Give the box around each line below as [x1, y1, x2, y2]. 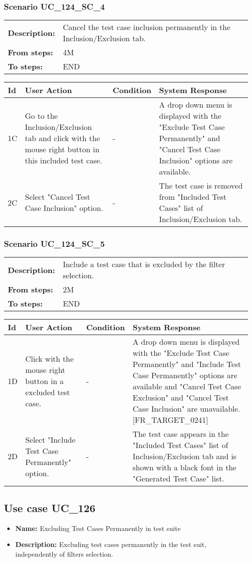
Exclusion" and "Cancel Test [132, 392, 229, 403]
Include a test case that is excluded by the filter [63, 258, 225, 270]
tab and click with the [25, 132, 100, 144]
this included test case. [25, 155, 102, 166]
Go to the [25, 110, 58, 122]
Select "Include [25, 434, 76, 445]
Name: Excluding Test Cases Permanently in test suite [15, 523, 181, 533]
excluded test [25, 386, 70, 398]
